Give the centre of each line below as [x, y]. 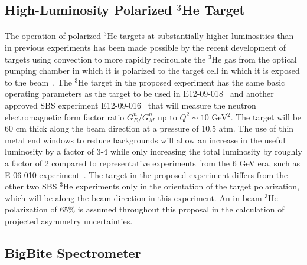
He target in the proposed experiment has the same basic [182, 82]
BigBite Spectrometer [73, 252]
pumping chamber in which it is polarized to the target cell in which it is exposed [152, 71]
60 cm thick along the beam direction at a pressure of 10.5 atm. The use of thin [149, 128]
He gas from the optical [254, 59]
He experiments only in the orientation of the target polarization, [181, 186]
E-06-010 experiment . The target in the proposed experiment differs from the [146, 174]
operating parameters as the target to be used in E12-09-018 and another [139, 94]
